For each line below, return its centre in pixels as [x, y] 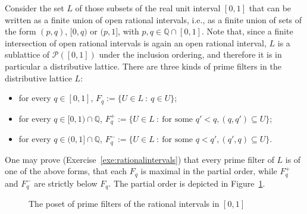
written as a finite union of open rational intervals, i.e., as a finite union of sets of [153, 19]
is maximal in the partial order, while [209, 171]
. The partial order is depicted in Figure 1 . [187, 183]
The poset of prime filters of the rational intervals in [124, 204]
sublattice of [27, 54]
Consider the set [35, 8]
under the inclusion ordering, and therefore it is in [190, 54]
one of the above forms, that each [66, 171]
